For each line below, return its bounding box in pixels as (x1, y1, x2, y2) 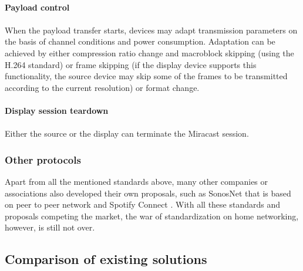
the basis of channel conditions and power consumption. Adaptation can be (5, 35, 275, 48)
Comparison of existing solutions (5, 250, 207, 268)
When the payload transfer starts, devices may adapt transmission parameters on (5, 23, 298, 36)
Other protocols (5, 152, 81, 167)
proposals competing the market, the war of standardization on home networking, (5, 209, 299, 222)
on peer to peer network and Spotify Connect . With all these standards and (5, 198, 281, 211)
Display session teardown (5, 104, 109, 116)
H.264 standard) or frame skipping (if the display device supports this (5, 58, 257, 70)
